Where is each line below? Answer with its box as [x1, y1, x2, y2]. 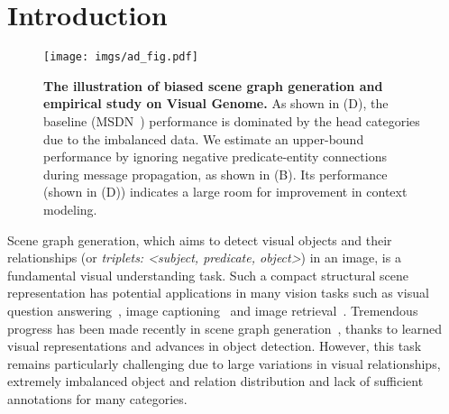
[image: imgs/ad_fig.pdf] [43, 51, 198, 64]
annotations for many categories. [7, 389, 188, 408]
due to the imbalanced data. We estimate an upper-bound [43, 129, 364, 148]
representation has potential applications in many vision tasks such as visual [7, 283, 429, 302]
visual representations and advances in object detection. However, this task [7, 336, 422, 355]
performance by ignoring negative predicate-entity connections [43, 147, 387, 166]
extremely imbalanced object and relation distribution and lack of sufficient [7, 372, 424, 391]
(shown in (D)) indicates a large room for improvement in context [43, 182, 408, 201]
